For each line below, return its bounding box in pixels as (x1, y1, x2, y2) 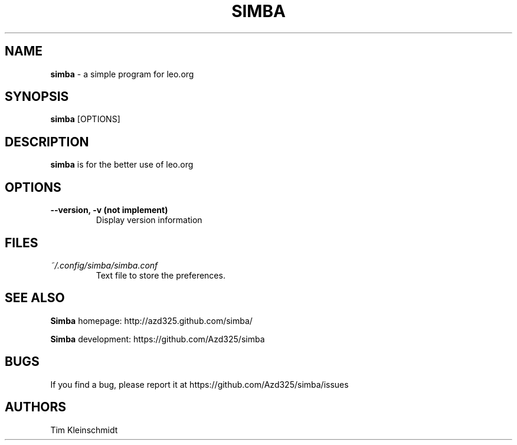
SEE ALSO (5, 290, 65, 306)
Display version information (96, 215, 202, 225)
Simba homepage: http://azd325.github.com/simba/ (50, 315, 253, 326)
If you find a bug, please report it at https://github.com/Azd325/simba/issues (50, 379, 349, 390)
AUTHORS (5, 400, 67, 415)
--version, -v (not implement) (50, 205, 168, 215)
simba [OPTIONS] (50, 114, 120, 125)
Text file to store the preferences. (96, 270, 225, 280)
